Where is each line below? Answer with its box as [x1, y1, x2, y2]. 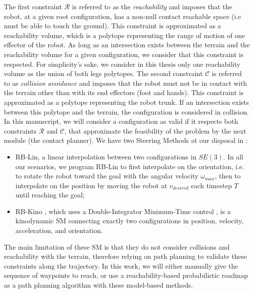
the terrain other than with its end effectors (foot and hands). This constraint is [4, 87, 244, 98]
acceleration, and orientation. [15, 225, 103, 235]
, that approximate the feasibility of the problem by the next [64, 125, 247, 136]
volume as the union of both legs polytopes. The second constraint [4, 68, 203, 78]
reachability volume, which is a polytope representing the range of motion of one [4, 30, 245, 40]
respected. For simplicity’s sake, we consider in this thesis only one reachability [4, 59, 240, 69]
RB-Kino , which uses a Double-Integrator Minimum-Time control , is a [15, 206, 231, 216]
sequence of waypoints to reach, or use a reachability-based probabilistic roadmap [4, 270, 248, 280]
